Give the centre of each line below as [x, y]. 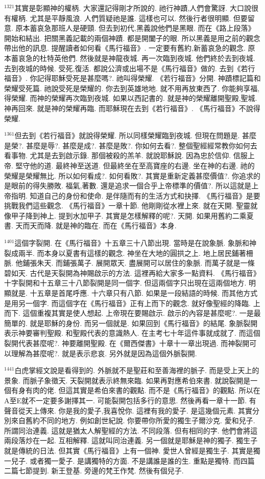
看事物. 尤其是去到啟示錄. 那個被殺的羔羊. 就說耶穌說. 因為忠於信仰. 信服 [126, 155]
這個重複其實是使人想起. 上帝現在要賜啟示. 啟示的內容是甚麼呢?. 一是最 [142, 313]
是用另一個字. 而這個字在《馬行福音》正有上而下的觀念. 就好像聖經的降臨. [127, 303]
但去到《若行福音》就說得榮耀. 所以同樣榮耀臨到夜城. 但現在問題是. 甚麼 [136, 135]
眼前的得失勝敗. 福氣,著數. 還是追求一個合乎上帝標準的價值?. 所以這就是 [131, 186]
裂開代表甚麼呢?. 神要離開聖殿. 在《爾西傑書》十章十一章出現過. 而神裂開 [127, 343]
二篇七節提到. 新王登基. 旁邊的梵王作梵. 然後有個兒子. [94, 471]
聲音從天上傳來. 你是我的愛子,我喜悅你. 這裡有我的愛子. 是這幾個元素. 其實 [128, 410]
